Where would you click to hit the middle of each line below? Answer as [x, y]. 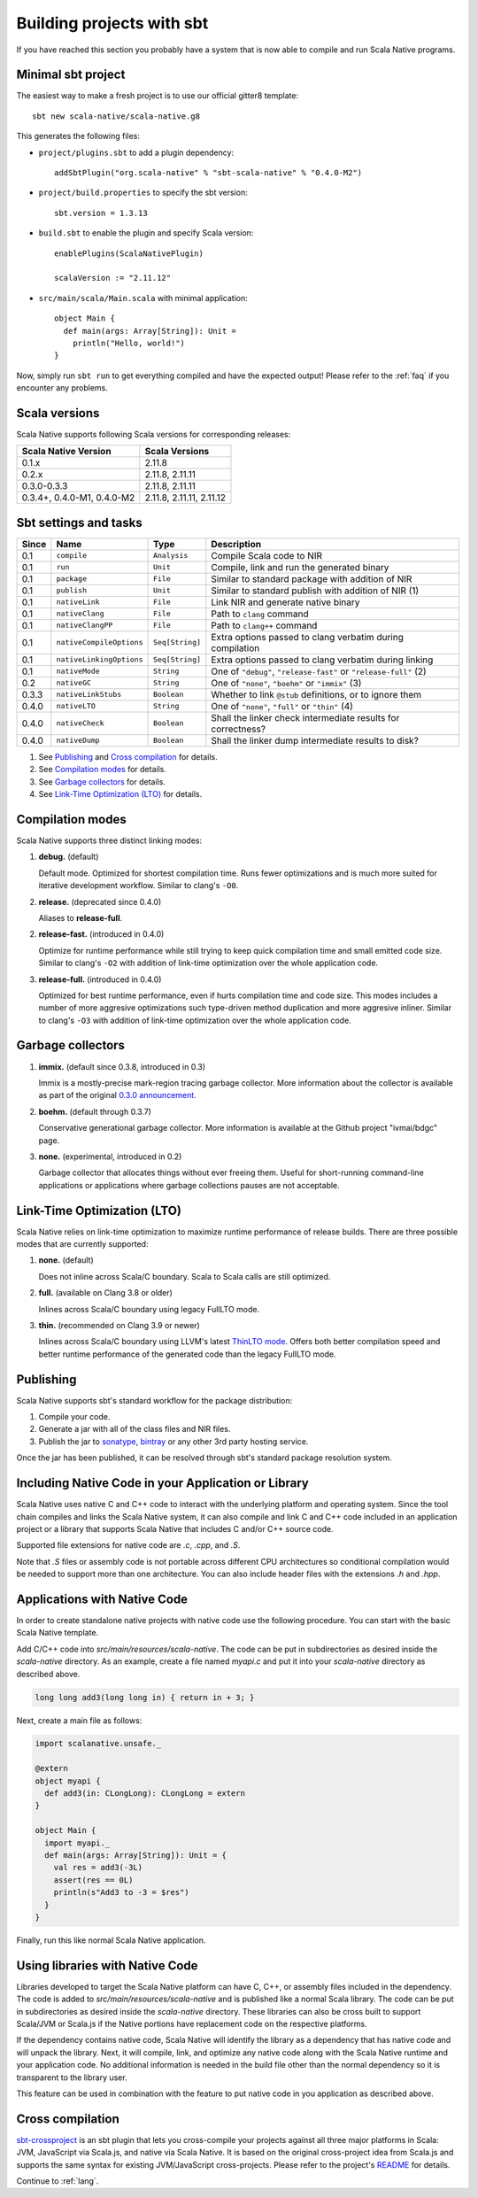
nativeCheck [81, 723]
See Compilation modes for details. [103, 770]
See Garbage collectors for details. [102, 781]
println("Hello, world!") [129, 343]
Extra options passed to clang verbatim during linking [322, 660]
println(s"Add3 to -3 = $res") [121, 1892]
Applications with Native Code [102, 1599]
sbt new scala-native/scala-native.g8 [116, 116]
